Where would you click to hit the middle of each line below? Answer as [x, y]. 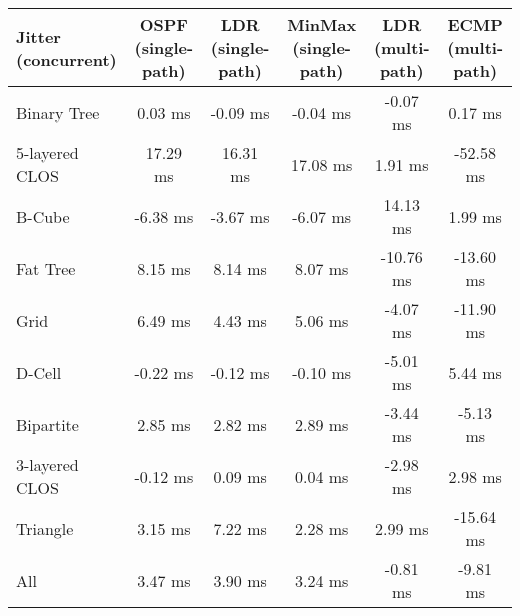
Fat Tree [46, 268]
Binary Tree [58, 112]
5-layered [47, 152]
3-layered [47, 464]
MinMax [322, 24]
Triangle [45, 528]
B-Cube [43, 216]
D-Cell [39, 372]
